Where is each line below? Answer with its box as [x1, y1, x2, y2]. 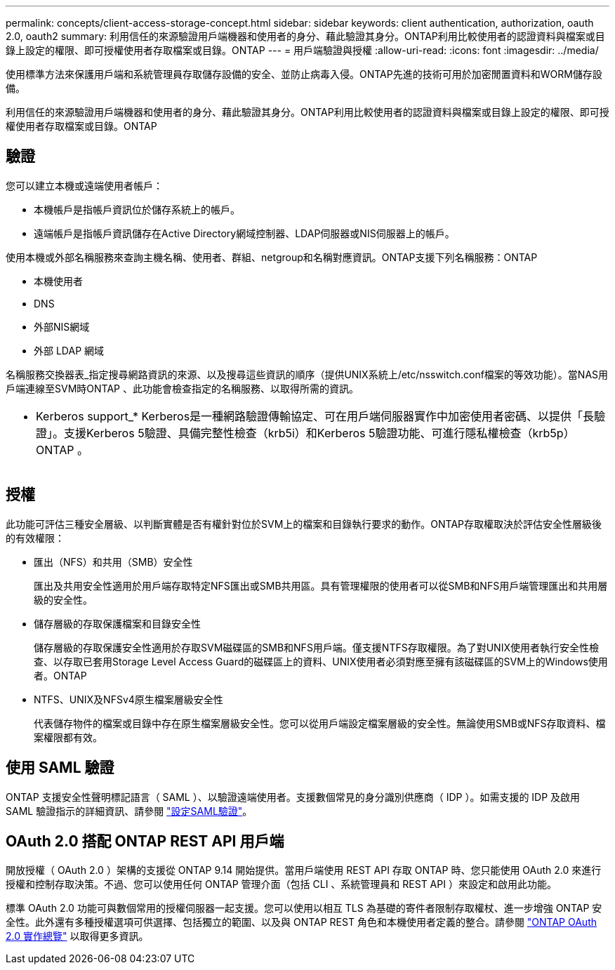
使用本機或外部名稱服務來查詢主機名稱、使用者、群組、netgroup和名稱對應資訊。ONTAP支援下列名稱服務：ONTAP [6, 251, 538, 263]
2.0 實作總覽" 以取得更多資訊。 [6, 930, 149, 943]
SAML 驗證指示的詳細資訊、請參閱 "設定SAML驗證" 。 [6, 804, 253, 817]
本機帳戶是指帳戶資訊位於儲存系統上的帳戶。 [34, 203, 240, 215]
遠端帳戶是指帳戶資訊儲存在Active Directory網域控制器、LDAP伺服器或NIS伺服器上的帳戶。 [34, 227, 455, 239]
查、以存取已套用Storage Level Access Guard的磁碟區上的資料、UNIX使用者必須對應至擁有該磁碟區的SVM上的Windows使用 [34, 655, 608, 667]
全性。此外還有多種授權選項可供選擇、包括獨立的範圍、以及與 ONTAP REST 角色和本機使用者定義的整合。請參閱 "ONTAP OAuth [6, 916, 597, 929]
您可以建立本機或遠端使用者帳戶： [6, 179, 163, 192]
